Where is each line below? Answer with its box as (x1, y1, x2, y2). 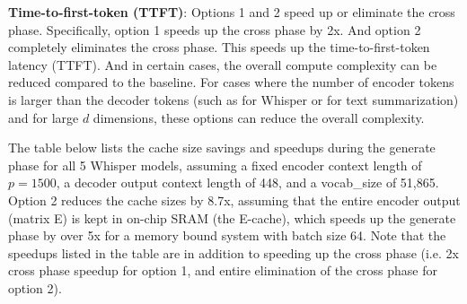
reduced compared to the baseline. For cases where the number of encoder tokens (8, 73, 454, 91)
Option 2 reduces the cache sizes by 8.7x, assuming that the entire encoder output (8, 190, 461, 209)
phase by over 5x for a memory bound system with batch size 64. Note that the (8, 226, 446, 245)
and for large (8, 108, 79, 126)
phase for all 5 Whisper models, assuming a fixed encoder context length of (8, 155, 422, 174)
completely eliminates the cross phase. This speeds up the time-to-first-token (8, 38, 430, 56)
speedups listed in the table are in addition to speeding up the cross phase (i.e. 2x (8, 243, 459, 262)
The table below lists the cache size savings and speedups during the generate (8, 138, 436, 157)
